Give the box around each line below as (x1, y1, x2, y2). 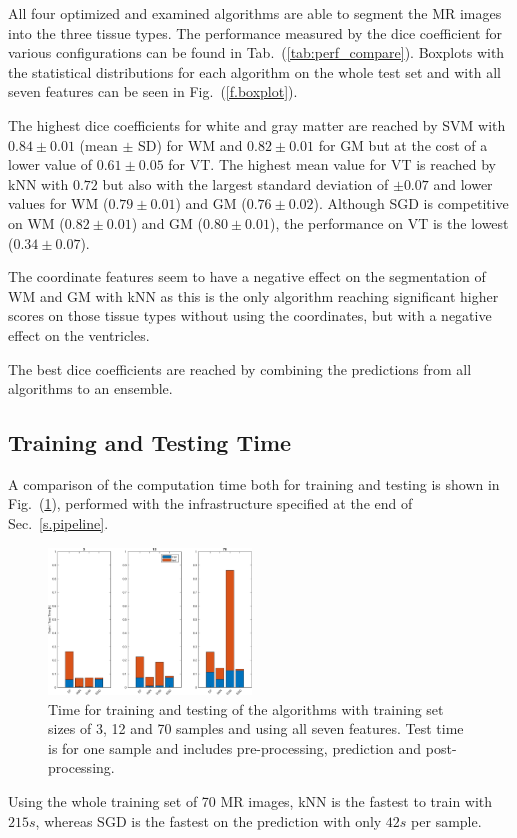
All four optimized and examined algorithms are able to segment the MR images (8, 3, 502, 23)
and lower (433, 173, 493, 194)
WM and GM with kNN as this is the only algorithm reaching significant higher (8, 285, 499, 306)
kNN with (8, 173, 69, 194)
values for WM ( (8, 193, 109, 214)
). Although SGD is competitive (313, 193, 509, 214)
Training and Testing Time (8, 427, 292, 458)
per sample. (411, 810, 482, 831)
